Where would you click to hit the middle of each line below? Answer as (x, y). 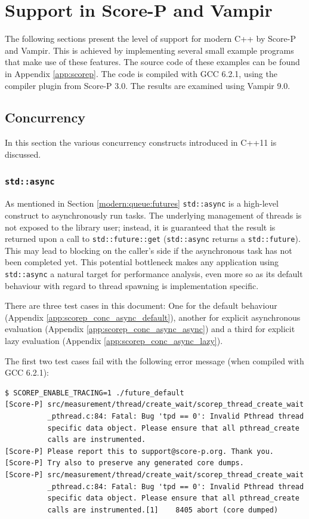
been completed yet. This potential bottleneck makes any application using (142, 262)
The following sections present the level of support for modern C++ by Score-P (150, 39)
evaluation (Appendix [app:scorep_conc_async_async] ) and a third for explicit (150, 329)
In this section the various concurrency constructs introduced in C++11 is (141, 142)
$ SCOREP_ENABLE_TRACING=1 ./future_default (95, 393)
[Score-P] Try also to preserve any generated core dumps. (124, 463)
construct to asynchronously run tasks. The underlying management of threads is (153, 215)
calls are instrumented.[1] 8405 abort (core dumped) (163, 510)
